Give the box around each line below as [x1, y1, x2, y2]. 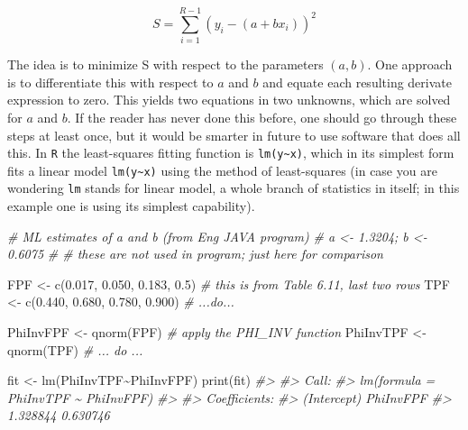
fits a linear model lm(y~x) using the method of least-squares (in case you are [7, 160, 437, 179]
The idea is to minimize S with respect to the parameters [7, 55, 324, 74]
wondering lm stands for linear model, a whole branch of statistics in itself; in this [7, 178, 460, 197]
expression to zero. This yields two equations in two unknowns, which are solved [7, 90, 451, 109]
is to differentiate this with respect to [7, 72, 214, 91]
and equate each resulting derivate [262, 72, 452, 91]
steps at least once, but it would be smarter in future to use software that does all [7, 125, 461, 144]
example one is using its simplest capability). [7, 197, 255, 215]
